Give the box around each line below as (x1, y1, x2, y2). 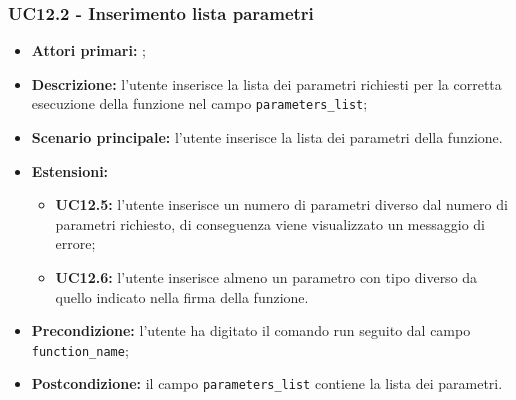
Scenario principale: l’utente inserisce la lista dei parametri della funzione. (31, 127, 503, 148)
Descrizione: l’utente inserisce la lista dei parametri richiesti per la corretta (31, 73, 502, 94)
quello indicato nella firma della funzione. (55, 286, 309, 307)
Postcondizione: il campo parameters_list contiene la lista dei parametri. (31, 373, 503, 394)
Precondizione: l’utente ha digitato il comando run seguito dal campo (31, 320, 471, 341)
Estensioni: (31, 160, 109, 181)
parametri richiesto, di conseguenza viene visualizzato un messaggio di (55, 213, 486, 234)
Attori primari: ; (31, 40, 146, 61)
